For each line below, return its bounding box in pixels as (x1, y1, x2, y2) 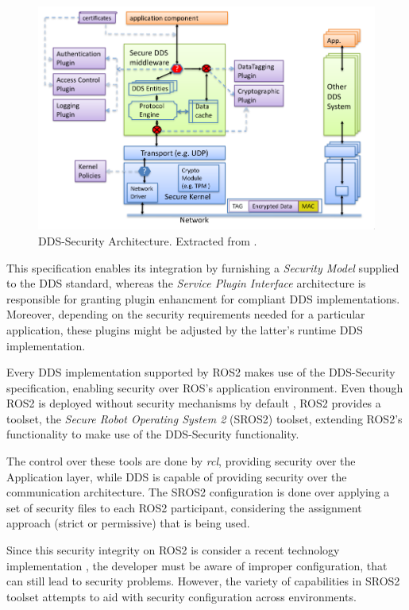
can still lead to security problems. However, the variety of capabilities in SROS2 (6, 573, 400, 589)
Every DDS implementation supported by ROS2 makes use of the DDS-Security (6, 364, 395, 380)
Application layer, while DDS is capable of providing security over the (6, 468, 347, 485)
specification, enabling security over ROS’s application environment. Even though (6, 379, 403, 396)
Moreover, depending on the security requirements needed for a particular (6, 306, 365, 322)
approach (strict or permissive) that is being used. (6, 515, 250, 531)
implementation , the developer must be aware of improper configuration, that (6, 557, 388, 573)
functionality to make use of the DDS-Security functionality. (6, 426, 299, 442)
